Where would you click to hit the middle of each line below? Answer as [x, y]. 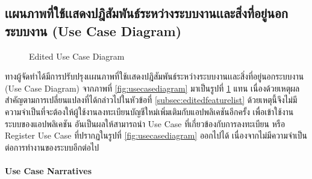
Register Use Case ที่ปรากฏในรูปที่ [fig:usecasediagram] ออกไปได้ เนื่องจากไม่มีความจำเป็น [156, 135]
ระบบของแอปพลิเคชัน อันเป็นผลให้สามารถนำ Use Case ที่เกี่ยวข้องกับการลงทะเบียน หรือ [145, 123]
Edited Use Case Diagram [77, 56]
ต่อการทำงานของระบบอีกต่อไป [52, 147]
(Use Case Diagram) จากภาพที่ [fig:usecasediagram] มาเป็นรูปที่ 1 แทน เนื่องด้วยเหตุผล [152, 88]
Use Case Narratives [48, 170]
